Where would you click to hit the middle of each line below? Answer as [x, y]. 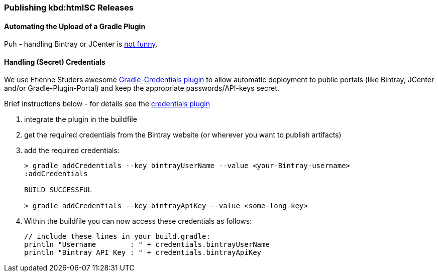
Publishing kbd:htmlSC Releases [69, 8]
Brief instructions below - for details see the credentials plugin [107, 104]
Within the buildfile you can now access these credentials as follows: [138, 221]
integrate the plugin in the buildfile [81, 119]
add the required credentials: [72, 151]
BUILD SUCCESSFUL [58, 190]
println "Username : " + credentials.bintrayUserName [147, 245]
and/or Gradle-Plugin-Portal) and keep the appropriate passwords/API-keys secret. [142, 88]
